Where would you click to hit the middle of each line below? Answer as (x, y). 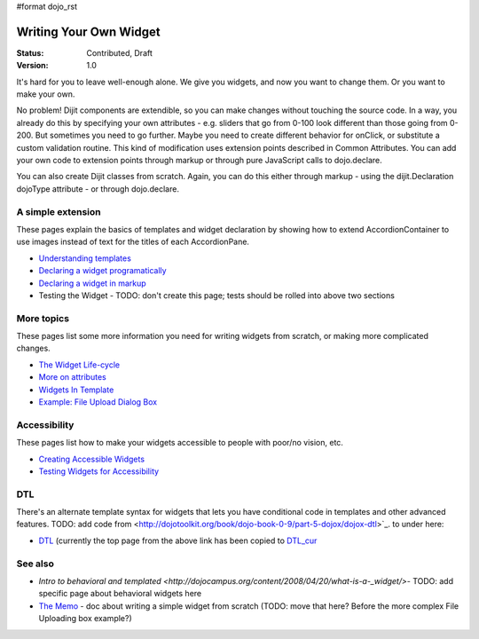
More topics (43, 318)
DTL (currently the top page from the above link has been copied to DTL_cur (178, 540)
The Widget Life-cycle (79, 365)
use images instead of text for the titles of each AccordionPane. (133, 242)
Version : (32, 66)
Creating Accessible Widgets (92, 459)
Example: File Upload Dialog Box (98, 402)
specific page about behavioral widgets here (120, 594)
